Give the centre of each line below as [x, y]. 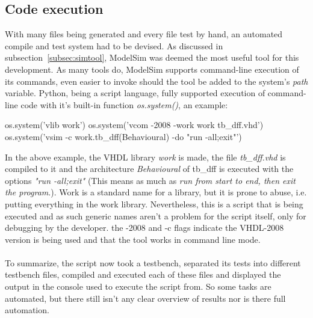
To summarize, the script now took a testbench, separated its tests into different [153, 262]
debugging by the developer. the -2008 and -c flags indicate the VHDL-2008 [144, 228]
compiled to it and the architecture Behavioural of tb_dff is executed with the [149, 169]
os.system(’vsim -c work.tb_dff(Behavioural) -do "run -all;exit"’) [123, 136]
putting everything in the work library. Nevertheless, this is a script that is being [154, 203]
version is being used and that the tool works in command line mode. [133, 239]
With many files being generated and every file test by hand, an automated [144, 34]
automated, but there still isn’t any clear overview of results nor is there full [145, 298]
